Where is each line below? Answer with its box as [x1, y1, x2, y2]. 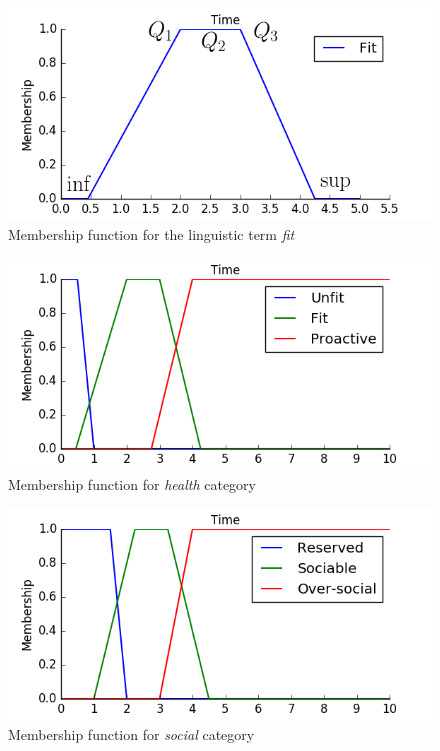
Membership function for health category [8, 473, 256, 494]
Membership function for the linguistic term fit [8, 223, 295, 244]
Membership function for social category [8, 723, 255, 744]
